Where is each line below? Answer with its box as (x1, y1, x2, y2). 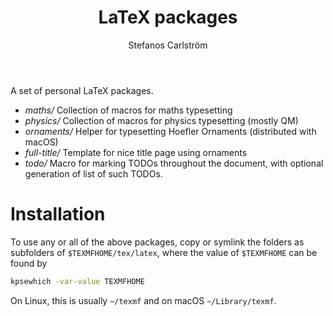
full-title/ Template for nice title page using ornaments (24, 146, 248, 158)
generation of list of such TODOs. (24, 167, 163, 180)
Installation (10, 203, 106, 226)
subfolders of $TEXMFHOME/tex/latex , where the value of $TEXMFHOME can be (10, 246, 318, 258)
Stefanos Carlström (128, 39, 208, 51)
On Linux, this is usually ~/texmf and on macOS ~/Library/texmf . (10, 294, 277, 306)
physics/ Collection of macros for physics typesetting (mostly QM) (24, 114, 299, 126)
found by (10, 257, 48, 269)
